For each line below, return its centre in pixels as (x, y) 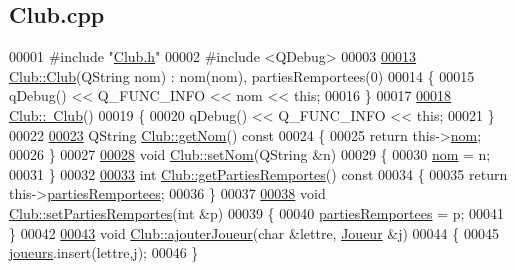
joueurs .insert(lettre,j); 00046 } (104, 252)
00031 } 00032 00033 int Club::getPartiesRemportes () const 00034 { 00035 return (258, 173)
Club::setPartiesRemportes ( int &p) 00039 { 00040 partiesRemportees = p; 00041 (257, 212)
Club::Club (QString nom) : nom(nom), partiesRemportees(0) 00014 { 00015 (242, 75)
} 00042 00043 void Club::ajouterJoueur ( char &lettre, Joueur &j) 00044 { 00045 (254, 232)
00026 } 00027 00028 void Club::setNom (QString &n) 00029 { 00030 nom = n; (250, 154)
